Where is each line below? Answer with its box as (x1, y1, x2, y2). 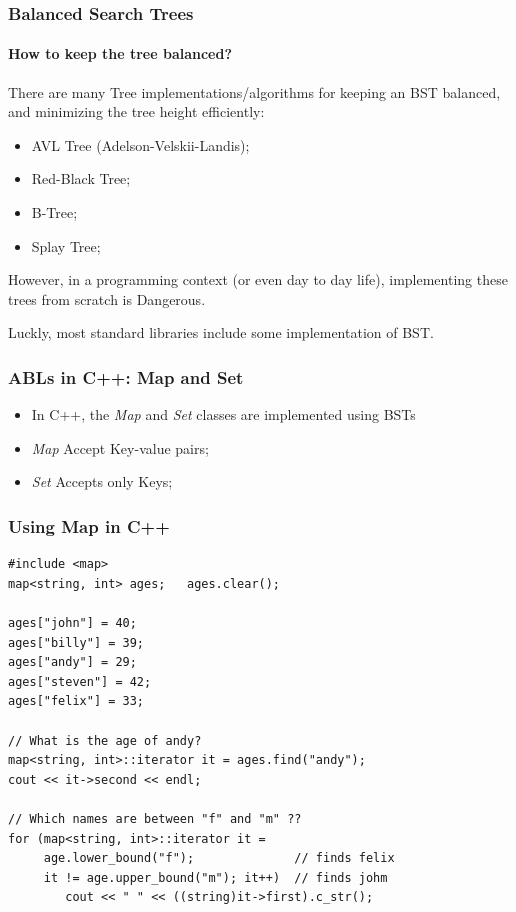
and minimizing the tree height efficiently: (8, 101, 265, 122)
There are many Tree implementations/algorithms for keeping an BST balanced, (8, 81, 501, 102)
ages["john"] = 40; (8, 615, 137, 630)
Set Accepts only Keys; (31, 471, 173, 492)
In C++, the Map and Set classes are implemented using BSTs (31, 404, 416, 425)
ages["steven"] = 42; (8, 674, 152, 689)
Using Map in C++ (8, 513, 170, 538)
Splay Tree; (31, 235, 101, 256)
